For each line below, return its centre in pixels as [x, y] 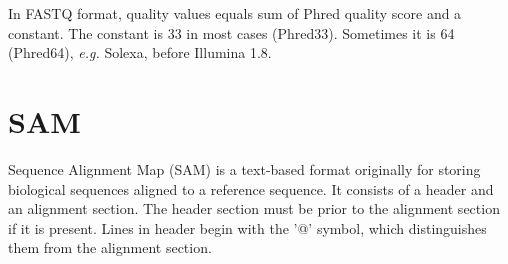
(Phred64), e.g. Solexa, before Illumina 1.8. [140, 52]
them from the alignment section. [110, 247]
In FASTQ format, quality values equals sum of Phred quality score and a [235, 13]
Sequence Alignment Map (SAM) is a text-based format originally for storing [244, 168]
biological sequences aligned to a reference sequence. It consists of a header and [251, 188]
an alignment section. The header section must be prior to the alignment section [254, 208]
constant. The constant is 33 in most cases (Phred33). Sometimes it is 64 [231, 32]
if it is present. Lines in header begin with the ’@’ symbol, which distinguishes [247, 227]
